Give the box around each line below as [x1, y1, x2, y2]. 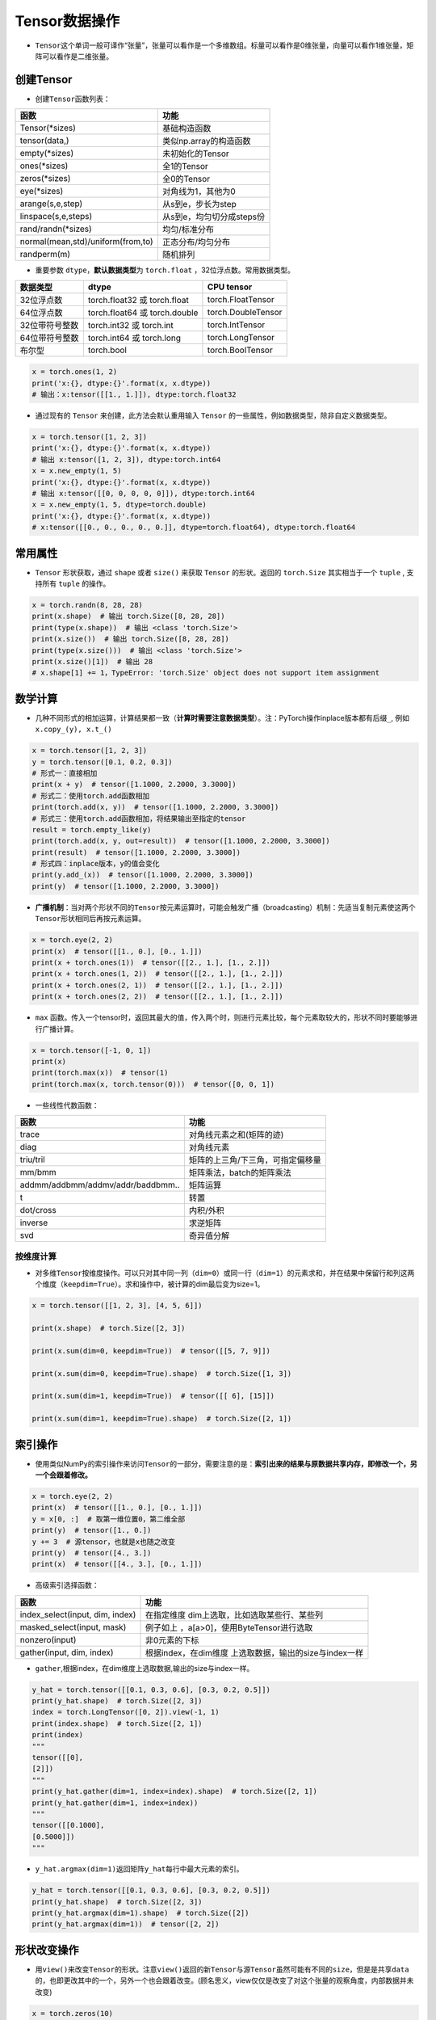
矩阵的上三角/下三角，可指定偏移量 [188, 1155, 322, 1166]
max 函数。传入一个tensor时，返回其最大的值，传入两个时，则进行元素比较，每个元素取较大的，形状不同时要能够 [35, 1012, 411, 1022]
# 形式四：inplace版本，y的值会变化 [31, 859, 160, 869]
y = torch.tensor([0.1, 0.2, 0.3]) [31, 757, 173, 767]
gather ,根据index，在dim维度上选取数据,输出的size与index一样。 [35, 1663, 254, 1673]
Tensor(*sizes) [19, 122, 77, 133]
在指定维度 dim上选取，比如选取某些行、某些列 [145, 1609, 324, 1620]
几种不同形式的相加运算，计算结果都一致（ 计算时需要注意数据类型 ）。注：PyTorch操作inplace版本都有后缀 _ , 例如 [35, 713, 410, 722]
